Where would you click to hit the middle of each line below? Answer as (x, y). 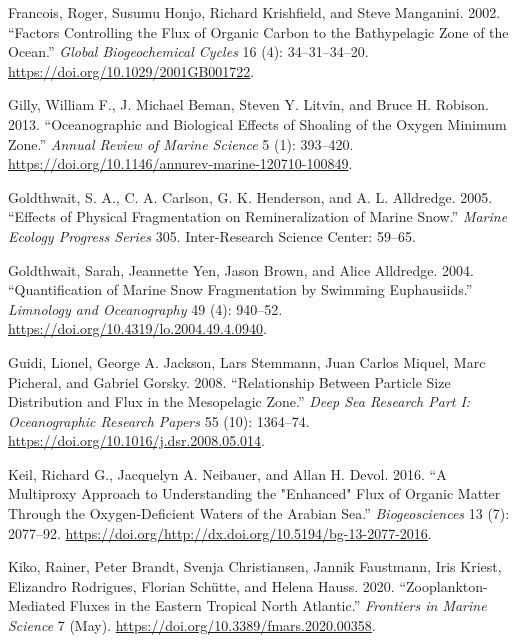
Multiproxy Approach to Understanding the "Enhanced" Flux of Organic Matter (254, 493)
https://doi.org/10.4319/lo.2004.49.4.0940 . (137, 328)
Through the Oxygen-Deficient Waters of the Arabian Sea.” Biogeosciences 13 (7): (259, 513)
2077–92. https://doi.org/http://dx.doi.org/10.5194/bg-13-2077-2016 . (220, 532)
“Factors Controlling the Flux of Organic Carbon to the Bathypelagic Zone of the (258, 31)
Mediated (37, 605)
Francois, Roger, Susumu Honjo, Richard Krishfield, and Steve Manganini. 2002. (254, 12)
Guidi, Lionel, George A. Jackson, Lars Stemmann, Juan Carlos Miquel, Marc (247, 361)
